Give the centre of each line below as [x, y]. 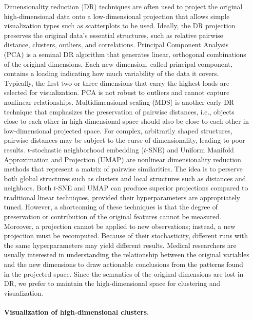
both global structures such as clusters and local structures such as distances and [125, 178]
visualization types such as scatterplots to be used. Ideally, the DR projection [120, 26]
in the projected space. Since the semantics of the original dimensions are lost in [124, 273]
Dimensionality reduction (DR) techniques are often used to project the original [123, 6]
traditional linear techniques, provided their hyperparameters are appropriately [122, 197]
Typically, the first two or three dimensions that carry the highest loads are [117, 83]
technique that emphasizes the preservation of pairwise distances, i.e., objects [119, 111]
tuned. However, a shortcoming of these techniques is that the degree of [111, 207]
